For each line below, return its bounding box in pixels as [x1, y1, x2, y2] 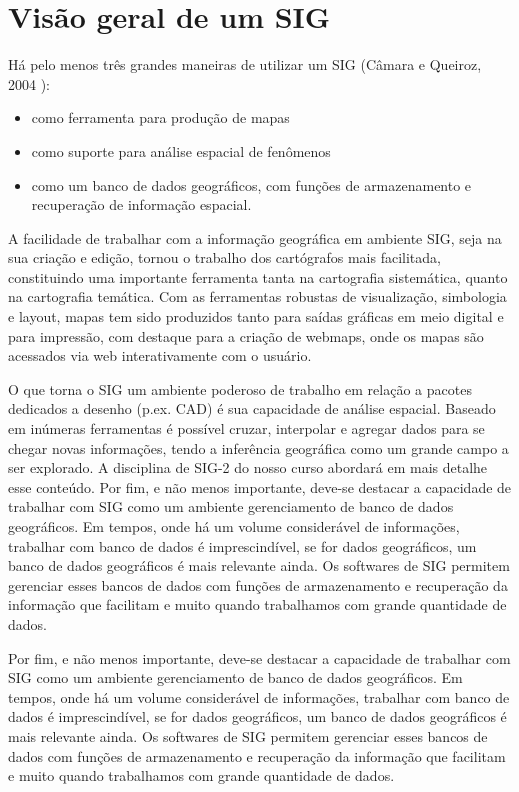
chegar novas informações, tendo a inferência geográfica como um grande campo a [8, 437, 509, 458]
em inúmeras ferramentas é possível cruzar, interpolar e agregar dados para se [8, 418, 485, 439]
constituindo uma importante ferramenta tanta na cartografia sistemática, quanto [8, 266, 508, 287]
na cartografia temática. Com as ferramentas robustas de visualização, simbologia [8, 286, 507, 307]
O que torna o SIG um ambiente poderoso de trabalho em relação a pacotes [8, 378, 472, 399]
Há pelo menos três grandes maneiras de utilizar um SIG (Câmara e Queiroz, [8, 54, 482, 75]
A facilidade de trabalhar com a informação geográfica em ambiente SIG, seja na [8, 227, 502, 248]
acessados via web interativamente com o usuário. [8, 345, 312, 366]
